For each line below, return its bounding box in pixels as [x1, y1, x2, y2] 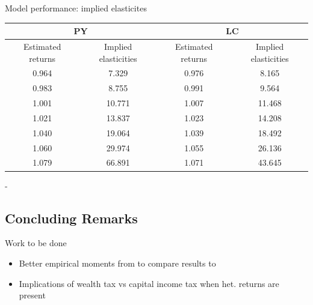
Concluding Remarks [5, 208, 138, 227]
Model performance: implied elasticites [5, 2, 147, 14]
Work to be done [5, 237, 67, 249]
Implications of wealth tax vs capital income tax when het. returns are [19, 277, 279, 289]
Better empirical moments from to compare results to [19, 256, 216, 269]
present [19, 289, 46, 301]
